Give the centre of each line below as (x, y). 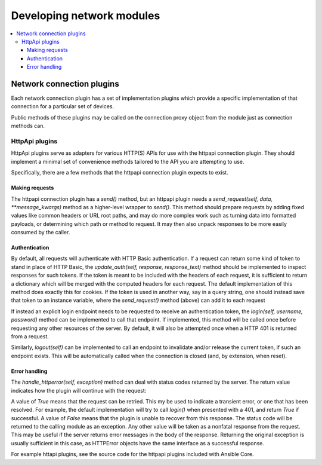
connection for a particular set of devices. (63, 106)
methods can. (28, 126)
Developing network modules (86, 16)
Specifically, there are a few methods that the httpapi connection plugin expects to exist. (120, 173)
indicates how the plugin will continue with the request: (79, 390)
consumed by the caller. (41, 232)
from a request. (30, 336)
